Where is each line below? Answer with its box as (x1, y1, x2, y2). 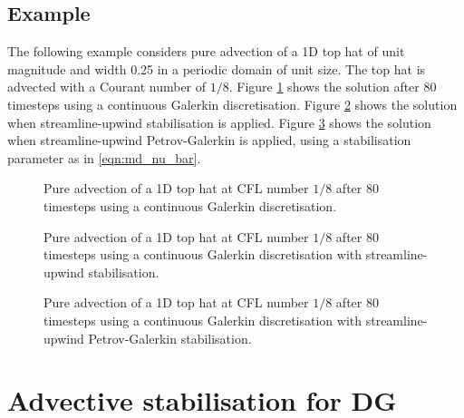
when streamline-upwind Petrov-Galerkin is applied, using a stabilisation (7, 131, 411, 150)
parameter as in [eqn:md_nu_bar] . (7, 148, 201, 167)
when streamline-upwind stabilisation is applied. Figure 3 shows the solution (7, 112, 431, 131)
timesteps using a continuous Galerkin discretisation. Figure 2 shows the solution (7, 94, 458, 113)
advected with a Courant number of (7, 77, 207, 96)
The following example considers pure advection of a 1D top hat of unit (7, 42, 405, 61)
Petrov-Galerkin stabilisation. (88, 328, 252, 347)
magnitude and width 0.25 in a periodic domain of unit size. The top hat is (7, 59, 426, 78)
